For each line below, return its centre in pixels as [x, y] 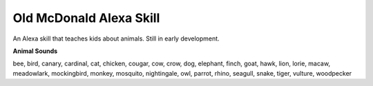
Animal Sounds [35, 51]
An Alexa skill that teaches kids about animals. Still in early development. [116, 39]
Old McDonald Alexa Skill [86, 18]
